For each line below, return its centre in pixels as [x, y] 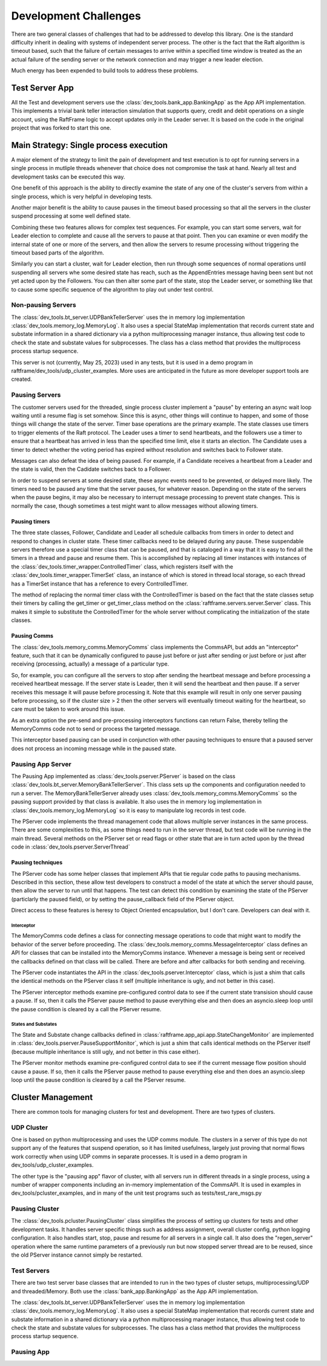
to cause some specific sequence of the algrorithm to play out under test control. [112, 289]
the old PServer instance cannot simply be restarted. [77, 1255]
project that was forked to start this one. [61, 128]
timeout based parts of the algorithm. [58, 253]
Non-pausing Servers [44, 305]
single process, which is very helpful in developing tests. [82, 196]
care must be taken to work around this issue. [68, 709]
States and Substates [34, 1024]
